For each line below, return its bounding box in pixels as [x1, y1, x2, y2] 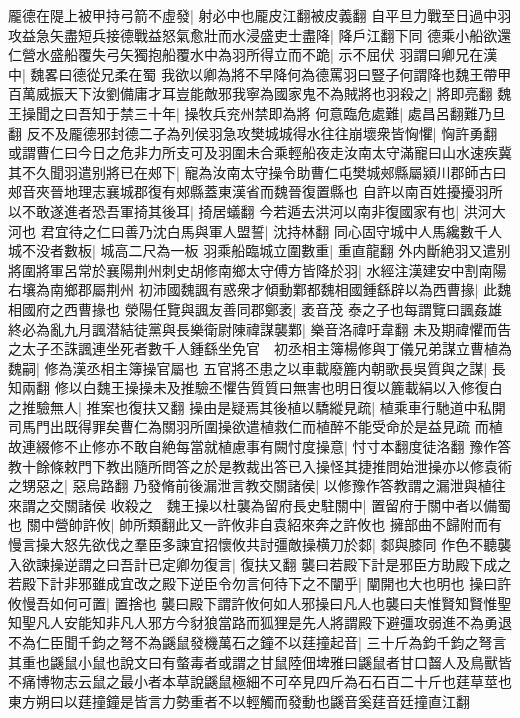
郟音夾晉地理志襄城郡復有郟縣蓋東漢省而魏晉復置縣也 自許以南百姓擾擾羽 [8, 181, 489, 202]
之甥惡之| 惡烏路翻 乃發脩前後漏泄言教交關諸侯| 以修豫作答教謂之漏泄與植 [8, 475, 492, 496]
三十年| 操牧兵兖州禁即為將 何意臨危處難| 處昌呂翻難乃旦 [133, 102, 506, 123]
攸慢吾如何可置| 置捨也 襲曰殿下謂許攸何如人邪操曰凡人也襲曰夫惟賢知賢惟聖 [8, 592, 512, 613]
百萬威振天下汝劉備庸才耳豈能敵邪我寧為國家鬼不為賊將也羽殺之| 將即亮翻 [8, 83, 493, 104]
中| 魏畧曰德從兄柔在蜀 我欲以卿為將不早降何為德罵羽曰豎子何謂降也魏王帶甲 [8, 63, 512, 84]
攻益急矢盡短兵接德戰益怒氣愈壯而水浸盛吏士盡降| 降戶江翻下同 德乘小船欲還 [8, 24, 512, 45]
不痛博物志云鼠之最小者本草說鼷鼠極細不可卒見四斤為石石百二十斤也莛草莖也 [8, 671, 512, 692]
